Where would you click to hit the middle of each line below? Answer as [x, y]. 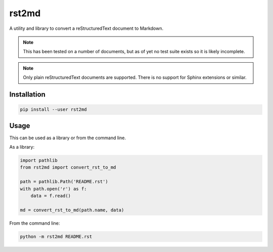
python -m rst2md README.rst [56, 236]
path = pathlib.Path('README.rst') [64, 182]
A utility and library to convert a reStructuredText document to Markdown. [86, 28]
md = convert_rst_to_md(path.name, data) [72, 210]
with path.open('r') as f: [53, 189]
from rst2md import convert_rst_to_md [68, 167]
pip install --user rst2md [53, 110]
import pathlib [39, 160]
